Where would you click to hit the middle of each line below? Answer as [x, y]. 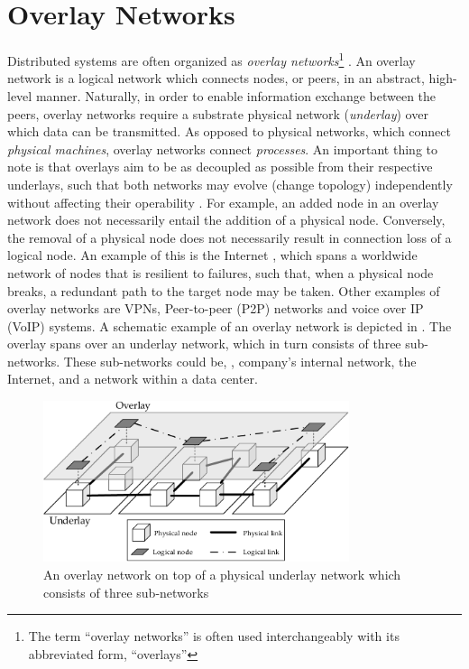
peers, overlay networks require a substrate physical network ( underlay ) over [218, 113]
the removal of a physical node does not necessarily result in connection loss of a [230, 237]
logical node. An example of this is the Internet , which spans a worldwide [212, 255]
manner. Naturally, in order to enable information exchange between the [236, 95]
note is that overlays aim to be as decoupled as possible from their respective [220, 167]
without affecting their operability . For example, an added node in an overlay [223, 202]
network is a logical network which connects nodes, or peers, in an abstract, [216, 78]
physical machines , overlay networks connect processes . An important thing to [222, 149]
